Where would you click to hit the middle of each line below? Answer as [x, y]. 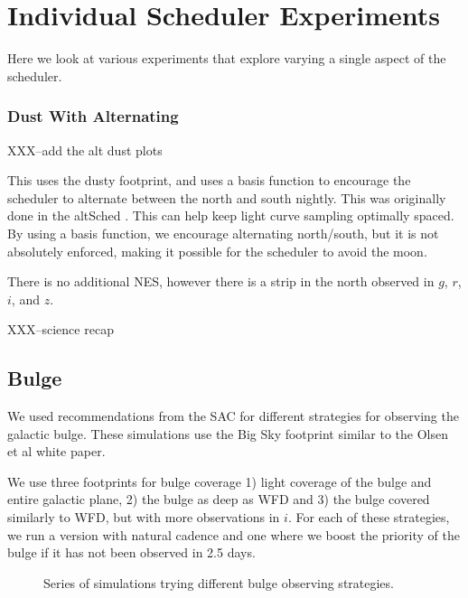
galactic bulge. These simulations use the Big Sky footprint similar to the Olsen [228, 433]
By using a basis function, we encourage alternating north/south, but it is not [223, 233]
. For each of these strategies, [369, 517]
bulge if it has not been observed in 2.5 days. [131, 552]
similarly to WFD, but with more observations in [144, 517]
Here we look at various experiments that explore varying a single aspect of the [227, 58]
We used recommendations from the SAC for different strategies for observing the [233, 416]
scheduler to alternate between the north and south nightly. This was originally [227, 197]
